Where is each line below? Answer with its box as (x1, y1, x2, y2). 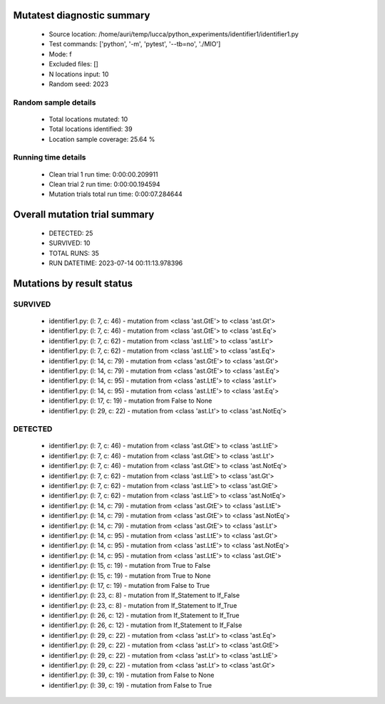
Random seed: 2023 (48, 79, 109, 88)
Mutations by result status (13, 277, 133, 289)
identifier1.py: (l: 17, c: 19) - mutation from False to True (48, 581, 210, 589)
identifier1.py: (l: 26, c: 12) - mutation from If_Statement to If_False (48, 621, 242, 630)
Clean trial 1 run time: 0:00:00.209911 (48, 170, 158, 178)
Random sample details (13, 97, 96, 107)
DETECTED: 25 (48, 229, 93, 237)
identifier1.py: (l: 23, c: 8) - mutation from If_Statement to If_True (48, 601, 237, 609)
